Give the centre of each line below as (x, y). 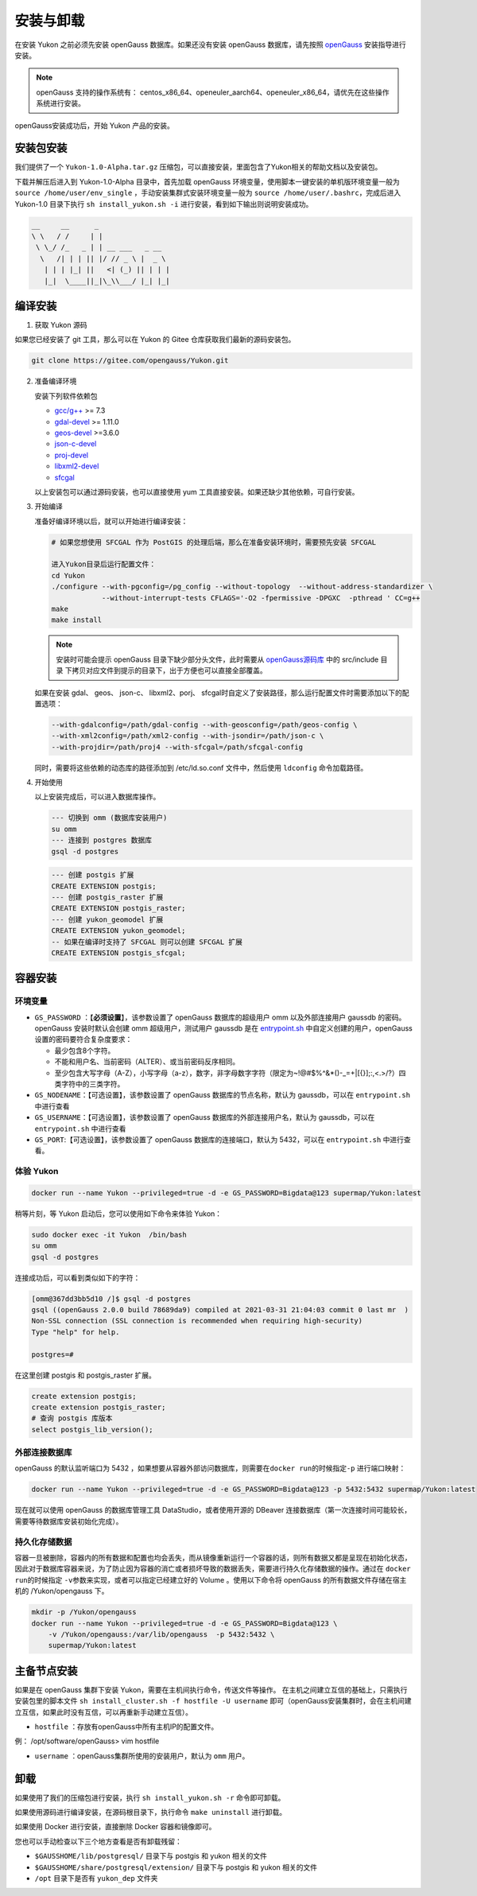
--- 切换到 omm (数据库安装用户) (109, 818)
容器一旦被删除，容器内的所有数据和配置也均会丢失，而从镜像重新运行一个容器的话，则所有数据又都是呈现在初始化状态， (213, 1557)
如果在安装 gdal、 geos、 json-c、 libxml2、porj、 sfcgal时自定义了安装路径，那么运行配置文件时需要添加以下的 (219, 693)
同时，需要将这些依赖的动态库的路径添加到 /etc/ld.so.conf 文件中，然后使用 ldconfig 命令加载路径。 (201, 767)
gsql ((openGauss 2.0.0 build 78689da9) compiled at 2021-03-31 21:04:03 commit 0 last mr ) (220, 1310)
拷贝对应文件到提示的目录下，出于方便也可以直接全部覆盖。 (169, 670)
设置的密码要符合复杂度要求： (83, 1039)
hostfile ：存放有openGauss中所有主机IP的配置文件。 (126, 1727)
